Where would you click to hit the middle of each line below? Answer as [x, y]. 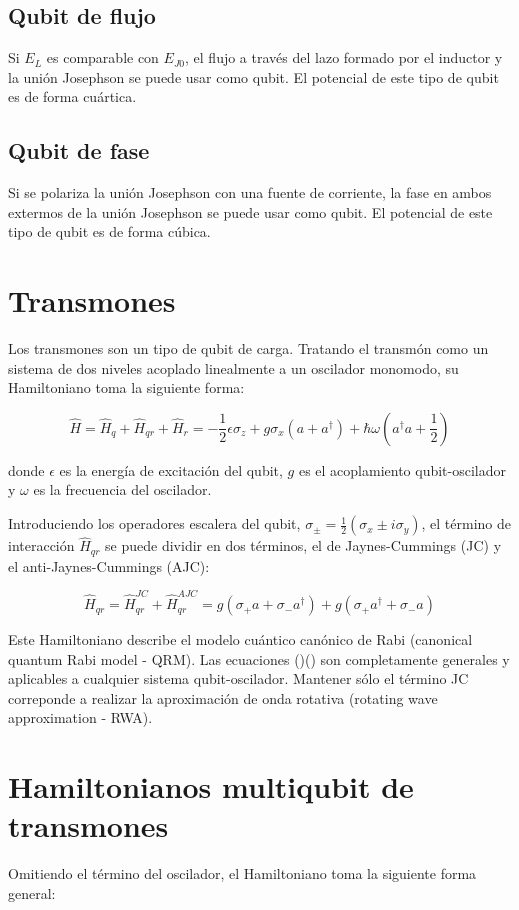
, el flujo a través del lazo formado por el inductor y [344, 57]
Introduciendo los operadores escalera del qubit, [154, 523]
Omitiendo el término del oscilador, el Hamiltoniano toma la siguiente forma [242, 873]
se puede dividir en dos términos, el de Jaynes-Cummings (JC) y [303, 545]
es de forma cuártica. [72, 96]
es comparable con [102, 57]
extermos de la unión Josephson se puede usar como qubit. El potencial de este [250, 211]
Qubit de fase [79, 150]
